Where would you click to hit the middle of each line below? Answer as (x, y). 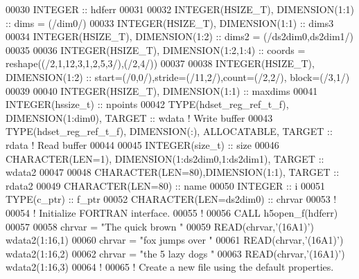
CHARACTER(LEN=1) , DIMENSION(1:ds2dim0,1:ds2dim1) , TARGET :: (165, 158)
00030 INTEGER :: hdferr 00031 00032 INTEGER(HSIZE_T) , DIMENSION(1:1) (180, 9)
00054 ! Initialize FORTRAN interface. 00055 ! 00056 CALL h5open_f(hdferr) (172, 212)
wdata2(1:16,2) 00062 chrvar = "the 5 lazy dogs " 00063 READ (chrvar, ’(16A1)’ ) (175, 253)
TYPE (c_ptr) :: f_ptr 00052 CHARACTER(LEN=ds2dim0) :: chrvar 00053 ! (171, 199)
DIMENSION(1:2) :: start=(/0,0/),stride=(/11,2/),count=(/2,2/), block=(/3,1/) (178, 76)
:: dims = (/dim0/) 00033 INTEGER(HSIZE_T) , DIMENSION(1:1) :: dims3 (170, 22)
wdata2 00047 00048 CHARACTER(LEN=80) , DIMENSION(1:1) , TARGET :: (173, 172)
